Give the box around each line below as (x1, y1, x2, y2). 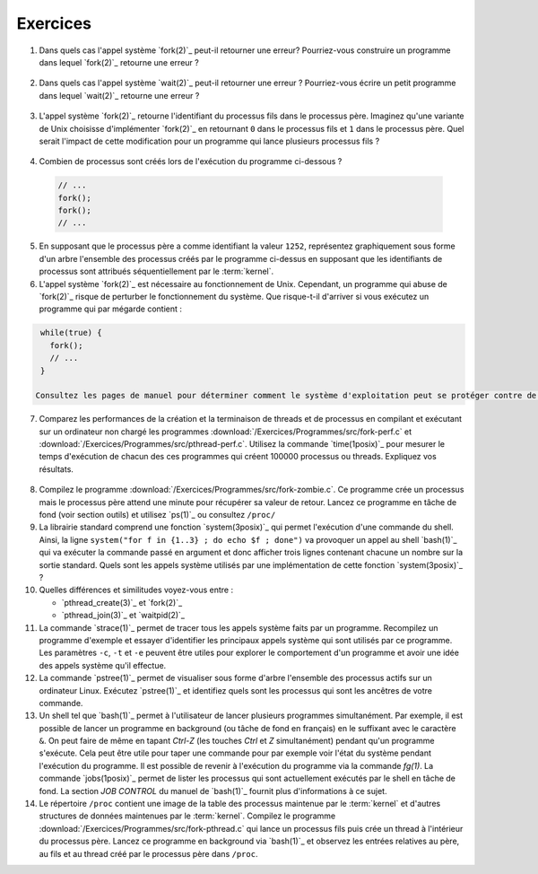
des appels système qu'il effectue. (39, 660, 167, 670)
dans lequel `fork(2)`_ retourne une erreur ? (39, 57, 199, 67)
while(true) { (40, 328, 102, 338)
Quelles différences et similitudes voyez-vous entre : (39, 584, 233, 596)
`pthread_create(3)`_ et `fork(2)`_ (61, 597, 183, 607)
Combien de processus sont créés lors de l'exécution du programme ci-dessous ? (39, 156, 343, 167)
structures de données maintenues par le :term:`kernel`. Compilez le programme (39, 810, 336, 821)
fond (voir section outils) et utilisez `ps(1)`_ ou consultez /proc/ (39, 510, 276, 520)
